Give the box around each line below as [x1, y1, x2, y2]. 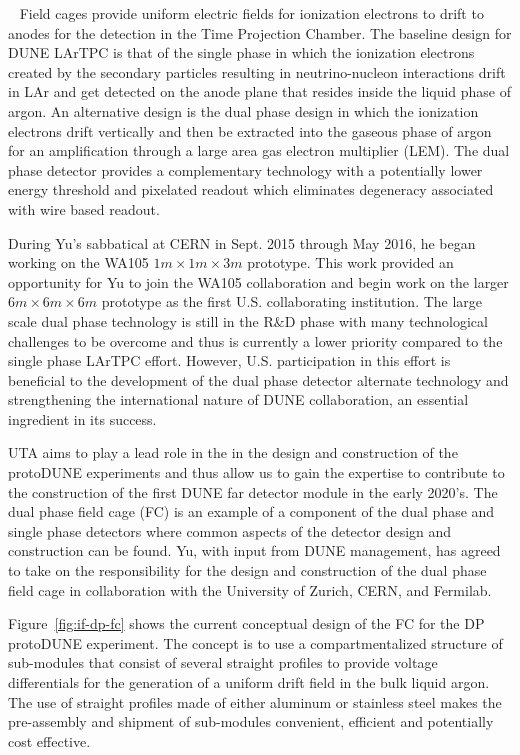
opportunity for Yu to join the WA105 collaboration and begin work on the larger [8, 271, 509, 292]
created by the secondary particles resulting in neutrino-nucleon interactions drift [8, 61, 506, 82]
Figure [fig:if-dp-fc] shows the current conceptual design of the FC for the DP [8, 613, 485, 634]
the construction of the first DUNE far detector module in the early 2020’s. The [8, 481, 498, 502]
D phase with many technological [284, 310, 488, 331]
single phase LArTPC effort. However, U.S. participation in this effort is [8, 350, 451, 371]
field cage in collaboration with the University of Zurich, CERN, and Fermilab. [8, 579, 492, 600]
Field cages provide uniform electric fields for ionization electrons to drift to [19, 3, 484, 23]
